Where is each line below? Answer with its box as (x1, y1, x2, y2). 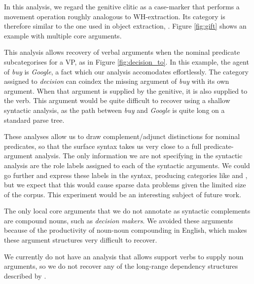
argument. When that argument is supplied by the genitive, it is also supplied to (4, 85, 248, 96)
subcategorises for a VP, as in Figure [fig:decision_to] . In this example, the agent (4, 56, 249, 67)
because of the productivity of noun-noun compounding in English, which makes (4, 225, 247, 235)
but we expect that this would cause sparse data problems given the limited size (4, 179, 246, 190)
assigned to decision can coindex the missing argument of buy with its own (4, 76, 229, 86)
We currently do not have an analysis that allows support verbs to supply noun (4, 251, 244, 261)
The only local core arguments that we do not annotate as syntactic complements (4, 206, 251, 216)
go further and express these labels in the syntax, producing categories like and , (4, 170, 248, 180)
